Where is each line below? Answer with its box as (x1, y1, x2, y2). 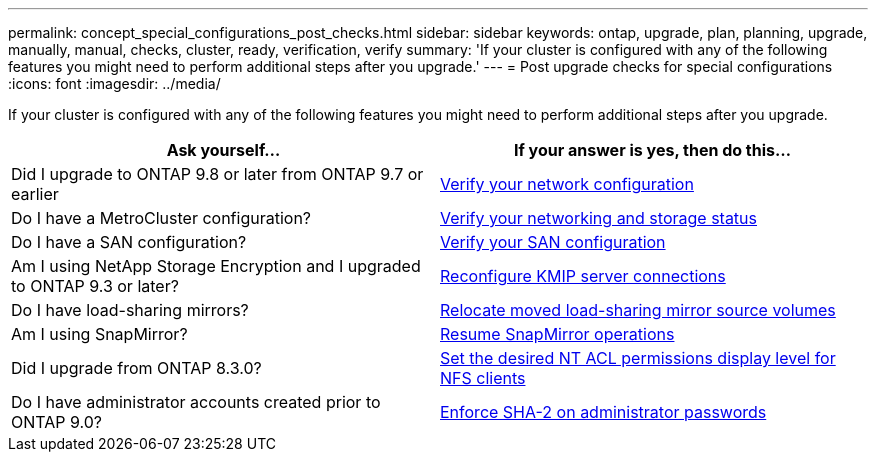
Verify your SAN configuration (440, 232, 666, 252)
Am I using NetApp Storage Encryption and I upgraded (11, 256, 421, 276)
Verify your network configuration (440, 174, 694, 194)
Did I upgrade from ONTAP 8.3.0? (11, 358, 262, 378)
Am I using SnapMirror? (11, 324, 188, 344)
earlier (11, 184, 59, 204)
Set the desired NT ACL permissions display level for (440, 348, 836, 368)
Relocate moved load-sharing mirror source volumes (440, 300, 836, 320)
